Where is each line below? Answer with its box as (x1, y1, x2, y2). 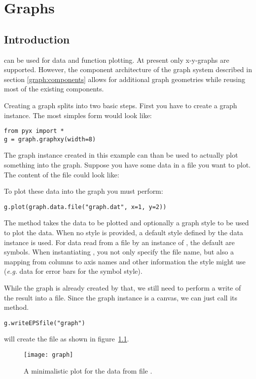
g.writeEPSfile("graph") (4, 319, 85, 327)
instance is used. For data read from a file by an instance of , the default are (4, 237, 235, 247)
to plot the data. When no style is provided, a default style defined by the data (4, 227, 243, 238)
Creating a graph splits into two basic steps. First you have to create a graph (4, 100, 237, 110)
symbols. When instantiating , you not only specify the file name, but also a (4, 247, 234, 257)
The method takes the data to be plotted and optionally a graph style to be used (4, 217, 249, 228)
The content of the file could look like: (4, 169, 119, 179)
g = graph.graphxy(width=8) (4, 135, 96, 143)
